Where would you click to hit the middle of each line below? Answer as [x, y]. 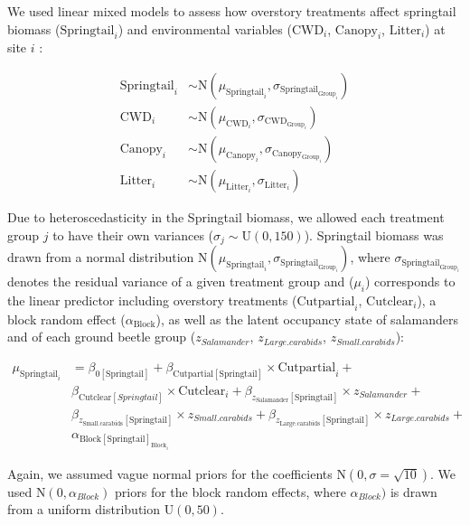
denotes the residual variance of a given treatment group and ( [181, 281]
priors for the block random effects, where [230, 491]
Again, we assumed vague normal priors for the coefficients [170, 473]
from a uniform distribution [84, 509]
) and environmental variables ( [205, 28]
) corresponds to [410, 281]
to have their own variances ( [133, 234]
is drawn [414, 491]
